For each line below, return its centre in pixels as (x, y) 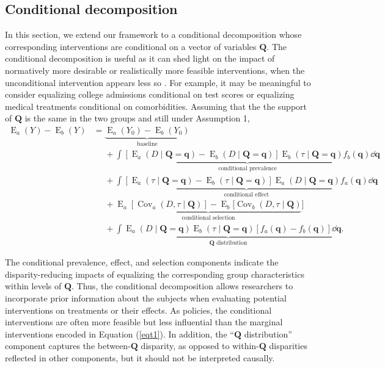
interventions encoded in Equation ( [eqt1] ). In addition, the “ (119, 334)
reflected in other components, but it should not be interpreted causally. (140, 358)
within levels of (33, 286)
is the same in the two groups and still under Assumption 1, (137, 118)
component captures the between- (68, 346)
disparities (288, 346)
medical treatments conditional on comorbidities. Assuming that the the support (156, 106)
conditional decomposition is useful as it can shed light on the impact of (140, 58)
